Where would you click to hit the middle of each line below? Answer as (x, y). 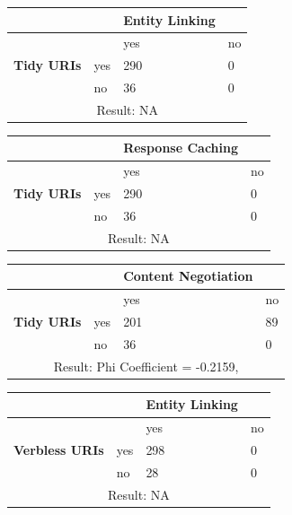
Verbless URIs (59, 450)
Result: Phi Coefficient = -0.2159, (146, 366)
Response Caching (181, 148)
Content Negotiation (188, 276)
